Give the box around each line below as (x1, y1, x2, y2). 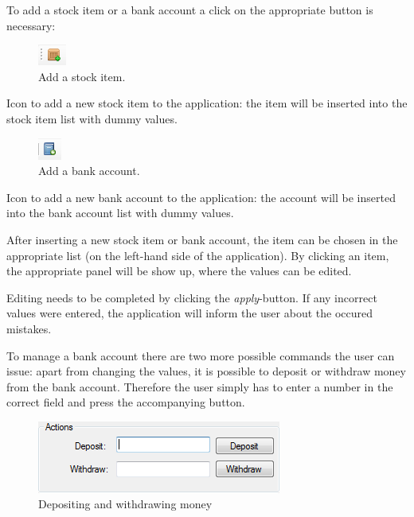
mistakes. (6, 320, 52, 336)
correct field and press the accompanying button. (6, 394, 245, 410)
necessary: (6, 17, 56, 33)
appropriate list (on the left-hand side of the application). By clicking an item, (6, 247, 389, 263)
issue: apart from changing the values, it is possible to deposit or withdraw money (6, 363, 406, 379)
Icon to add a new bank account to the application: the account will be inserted (6, 189, 396, 205)
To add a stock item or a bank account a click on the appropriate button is (6, 2, 373, 17)
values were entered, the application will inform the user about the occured (6, 305, 373, 321)
